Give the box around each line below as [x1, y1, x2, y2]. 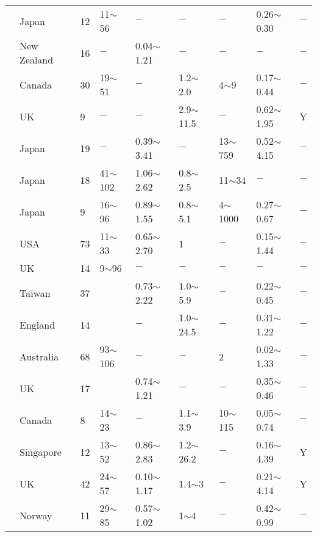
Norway [20, 508, 52, 522]
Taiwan [20, 285, 51, 300]
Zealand [20, 53, 54, 67]
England [20, 317, 55, 332]
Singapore [20, 444, 62, 459]
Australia [20, 349, 59, 363]
